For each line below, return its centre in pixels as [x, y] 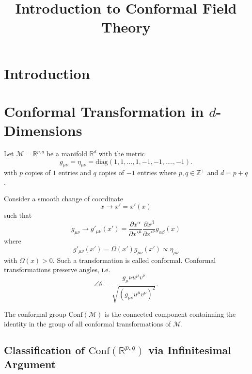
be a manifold [67, 154]
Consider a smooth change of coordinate [64, 198]
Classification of [44, 350]
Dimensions [43, 130]
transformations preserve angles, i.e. [57, 269]
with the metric [122, 154]
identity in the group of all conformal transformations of [87, 323]
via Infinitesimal [190, 350]
